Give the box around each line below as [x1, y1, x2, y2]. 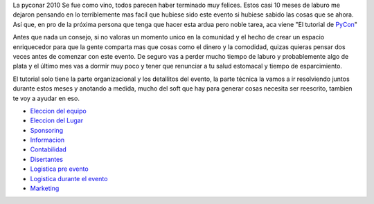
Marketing [30, 184, 60, 193]
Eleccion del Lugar [30, 116, 83, 124]
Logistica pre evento [30, 165, 89, 173]
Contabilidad [30, 145, 67, 154]
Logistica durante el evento [30, 174, 108, 183]
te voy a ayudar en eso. [12, 94, 80, 102]
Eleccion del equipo [30, 106, 87, 115]
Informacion [30, 136, 65, 145]
